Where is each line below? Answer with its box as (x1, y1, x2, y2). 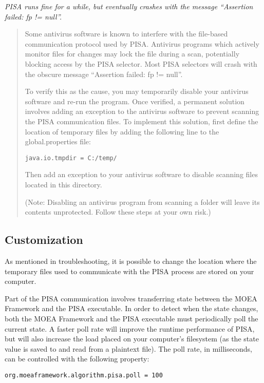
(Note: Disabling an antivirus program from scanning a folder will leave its (25, 196, 260, 207)
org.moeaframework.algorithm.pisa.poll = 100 (5, 371, 163, 379)
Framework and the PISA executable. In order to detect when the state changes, (5, 303, 258, 314)
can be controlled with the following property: (5, 353, 149, 364)
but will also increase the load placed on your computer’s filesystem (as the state (5, 333, 259, 344)
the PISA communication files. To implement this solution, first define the (25, 116, 258, 126)
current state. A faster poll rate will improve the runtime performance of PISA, (5, 323, 255, 334)
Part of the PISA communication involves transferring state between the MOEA (5, 293, 257, 303)
